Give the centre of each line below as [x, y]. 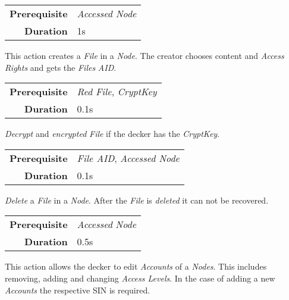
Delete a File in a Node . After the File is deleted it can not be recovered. [137, 200]
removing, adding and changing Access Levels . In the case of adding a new [140, 278]
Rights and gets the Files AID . [61, 67]
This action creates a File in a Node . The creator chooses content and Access [144, 55]
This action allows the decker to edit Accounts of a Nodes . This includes [136, 266]
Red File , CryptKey [117, 92]
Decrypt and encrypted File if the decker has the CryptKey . [112, 134]
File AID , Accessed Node [128, 158]
